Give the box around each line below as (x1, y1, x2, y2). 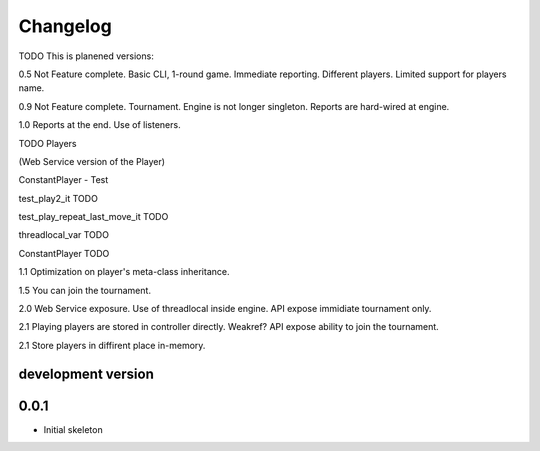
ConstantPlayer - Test (18, 174, 109, 186)
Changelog (18, 15, 112, 37)
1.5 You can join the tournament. (18, 284, 152, 296)
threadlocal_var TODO (18, 229, 110, 241)
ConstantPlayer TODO (18, 247, 110, 259)
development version (18, 365, 154, 382)
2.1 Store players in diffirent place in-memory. (18, 339, 206, 351)
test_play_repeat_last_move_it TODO (18, 211, 169, 223)
